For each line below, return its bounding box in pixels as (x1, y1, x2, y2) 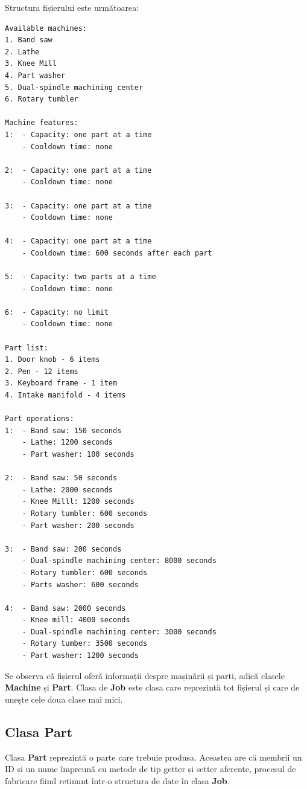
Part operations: (5, 414, 74, 423)
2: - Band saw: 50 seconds (5, 474, 118, 483)
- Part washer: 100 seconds (22, 449, 135, 459)
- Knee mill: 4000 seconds (22, 616, 130, 625)
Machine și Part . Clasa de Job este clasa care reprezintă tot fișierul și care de (5, 681, 300, 694)
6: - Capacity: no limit (5, 308, 109, 317)
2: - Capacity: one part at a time (5, 166, 152, 175)
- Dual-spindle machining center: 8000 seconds (22, 556, 217, 565)
